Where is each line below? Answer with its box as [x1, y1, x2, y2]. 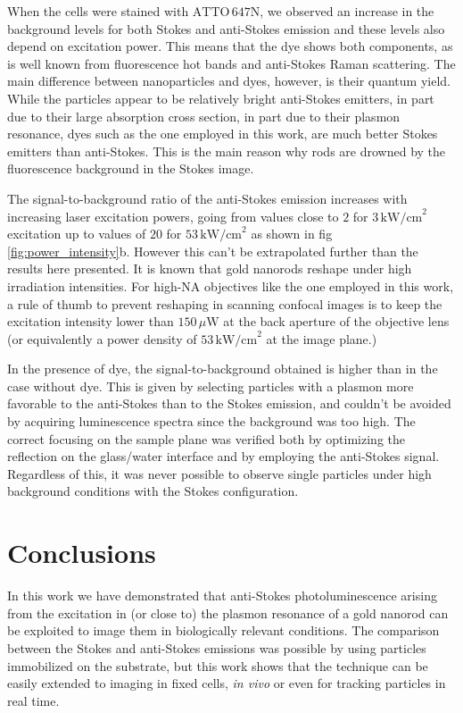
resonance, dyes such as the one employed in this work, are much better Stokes [7, 124, 438, 143]
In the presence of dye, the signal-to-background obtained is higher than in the [7, 359, 438, 378]
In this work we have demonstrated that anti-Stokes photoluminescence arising [7, 586, 437, 605]
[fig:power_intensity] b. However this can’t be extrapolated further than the [7, 241, 418, 260]
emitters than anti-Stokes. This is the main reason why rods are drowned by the [7, 141, 446, 160]
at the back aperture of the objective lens [223, 312, 450, 331]
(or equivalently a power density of [7, 329, 197, 348]
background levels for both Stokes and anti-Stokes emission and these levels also [7, 19, 445, 38]
